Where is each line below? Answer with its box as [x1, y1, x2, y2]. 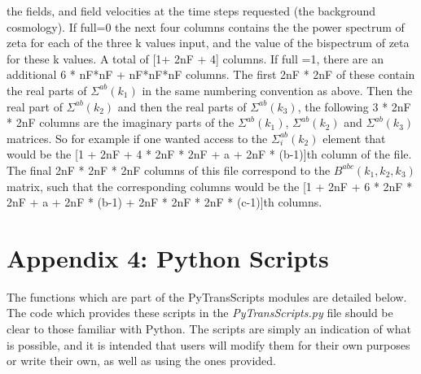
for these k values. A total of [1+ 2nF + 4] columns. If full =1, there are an [7, 50, 384, 67]
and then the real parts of [117, 98, 247, 115]
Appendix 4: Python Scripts [7, 241, 329, 274]
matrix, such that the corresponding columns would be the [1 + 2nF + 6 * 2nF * [7, 177, 413, 194]
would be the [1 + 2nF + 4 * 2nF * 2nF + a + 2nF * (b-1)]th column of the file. [7, 146, 412, 163]
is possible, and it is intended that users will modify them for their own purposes [7, 336, 410, 353]
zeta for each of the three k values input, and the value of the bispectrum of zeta [7, 34, 410, 51]
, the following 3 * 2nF [297, 98, 411, 115]
